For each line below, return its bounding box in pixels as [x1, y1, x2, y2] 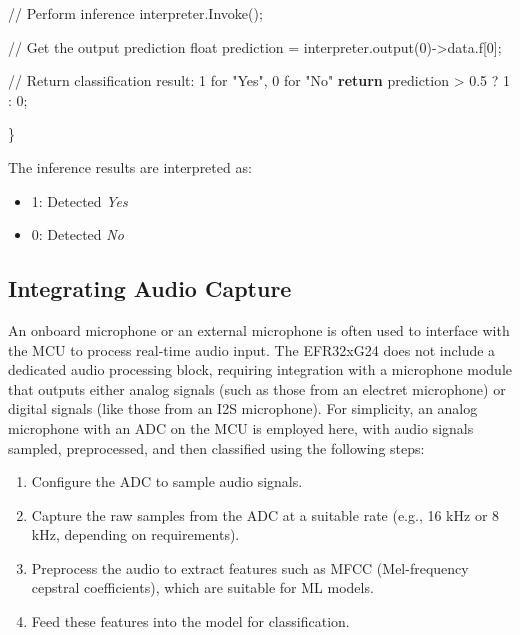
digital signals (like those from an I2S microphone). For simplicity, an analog [8, 398, 478, 419]
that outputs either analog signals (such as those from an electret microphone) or [8, 378, 506, 399]
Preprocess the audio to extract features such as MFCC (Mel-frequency [31, 557, 469, 578]
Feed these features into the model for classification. [31, 611, 350, 632]
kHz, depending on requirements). [31, 524, 240, 545]
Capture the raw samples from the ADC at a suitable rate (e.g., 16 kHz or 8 [31, 504, 500, 525]
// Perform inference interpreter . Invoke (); [8, 3, 263, 23]
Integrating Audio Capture [8, 273, 292, 304]
